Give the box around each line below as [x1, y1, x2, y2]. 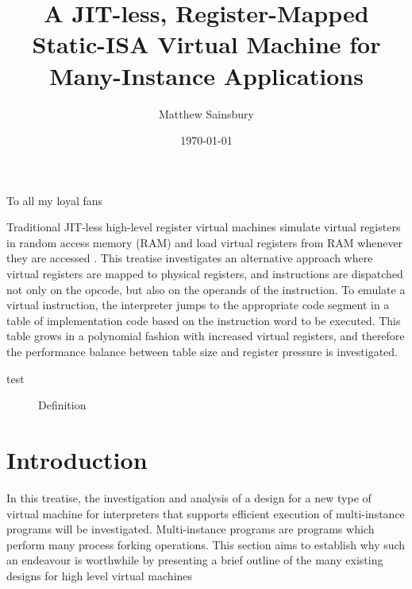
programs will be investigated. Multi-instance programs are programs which [6, 521, 375, 537]
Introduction [6, 444, 148, 475]
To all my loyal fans [6, 192, 103, 208]
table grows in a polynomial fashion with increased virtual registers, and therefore [6, 327, 405, 344]
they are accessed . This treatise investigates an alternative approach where [6, 250, 373, 266]
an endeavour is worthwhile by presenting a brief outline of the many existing [6, 552, 383, 568]
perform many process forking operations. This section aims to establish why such [6, 536, 406, 552]
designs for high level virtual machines [6, 567, 193, 583]
